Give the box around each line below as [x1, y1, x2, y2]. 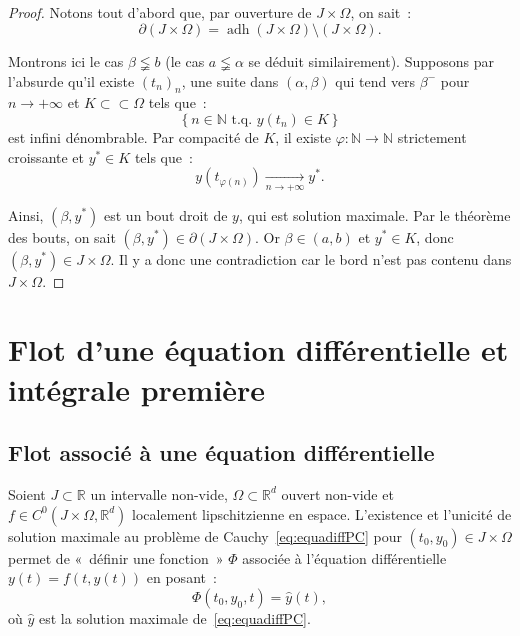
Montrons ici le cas [8, 50, 124, 71]
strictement [397, 126, 467, 147]
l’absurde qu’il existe [8, 70, 135, 91]
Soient [8, 483, 46, 504]
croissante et [8, 146, 85, 167]
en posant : [146, 567, 217, 588]
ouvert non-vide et [281, 483, 394, 504]
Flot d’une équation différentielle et [8, 329, 509, 370]
